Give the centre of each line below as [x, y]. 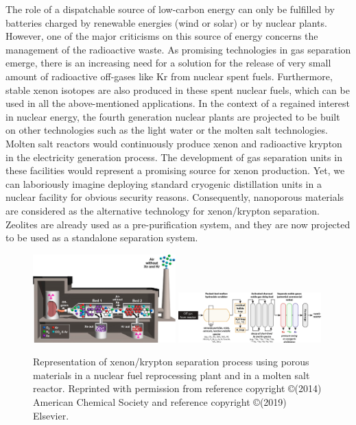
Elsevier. [51, 415]
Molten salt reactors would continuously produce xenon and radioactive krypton [174, 143]
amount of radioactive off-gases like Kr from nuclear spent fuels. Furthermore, [169, 76]
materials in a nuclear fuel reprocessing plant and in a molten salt [171, 375]
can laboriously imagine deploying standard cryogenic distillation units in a [164, 183]
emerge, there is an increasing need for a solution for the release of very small [168, 63]
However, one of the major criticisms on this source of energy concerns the [162, 36]
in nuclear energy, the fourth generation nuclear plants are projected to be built [173, 116]
